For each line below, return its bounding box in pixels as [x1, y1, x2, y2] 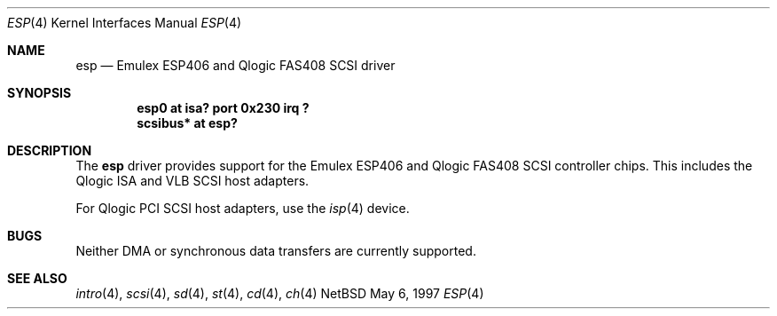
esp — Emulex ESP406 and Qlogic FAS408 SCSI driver [75, 58, 396, 73]
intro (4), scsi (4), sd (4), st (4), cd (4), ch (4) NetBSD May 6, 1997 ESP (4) [75, 286, 484, 301]
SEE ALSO [7, 271, 67, 286]
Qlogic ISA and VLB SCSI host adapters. [75, 173, 310, 188]
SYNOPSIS [7, 85, 72, 100]
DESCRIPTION [7, 143, 92, 158]
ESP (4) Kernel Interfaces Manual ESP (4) [7, 15, 242, 30]
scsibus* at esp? [137, 115, 238, 130]
